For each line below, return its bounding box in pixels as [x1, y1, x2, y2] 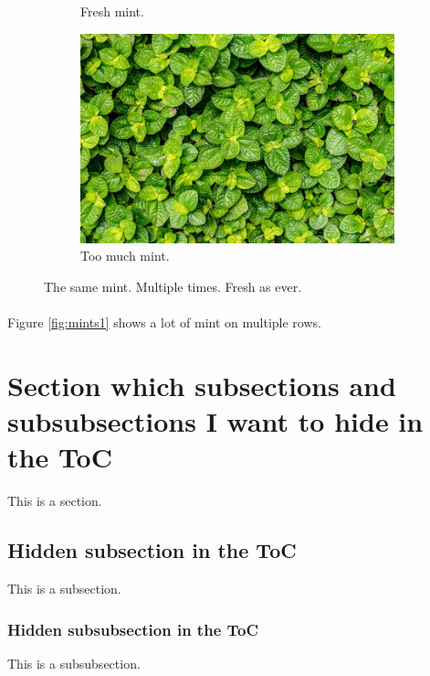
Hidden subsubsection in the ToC [7, 617, 259, 640]
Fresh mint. [80, 2, 144, 20]
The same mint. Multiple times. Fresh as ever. [44, 276, 302, 295]
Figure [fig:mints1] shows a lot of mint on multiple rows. [7, 313, 321, 332]
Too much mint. [80, 246, 170, 265]
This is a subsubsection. [7, 653, 141, 672]
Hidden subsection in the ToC [7, 536, 297, 564]
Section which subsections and [7, 366, 396, 403]
